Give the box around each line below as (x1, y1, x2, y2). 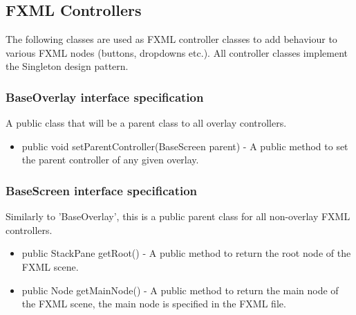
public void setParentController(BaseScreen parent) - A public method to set (21, 138, 348, 153)
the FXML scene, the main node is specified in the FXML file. (21, 296, 286, 311)
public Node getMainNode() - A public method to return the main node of (21, 282, 339, 297)
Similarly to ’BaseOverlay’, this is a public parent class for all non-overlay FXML (6, 209, 350, 224)
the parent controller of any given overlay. (21, 152, 199, 167)
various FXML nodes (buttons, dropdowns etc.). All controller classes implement (6, 45, 348, 60)
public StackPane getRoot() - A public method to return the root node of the (21, 246, 351, 260)
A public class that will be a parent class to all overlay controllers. (6, 116, 287, 130)
